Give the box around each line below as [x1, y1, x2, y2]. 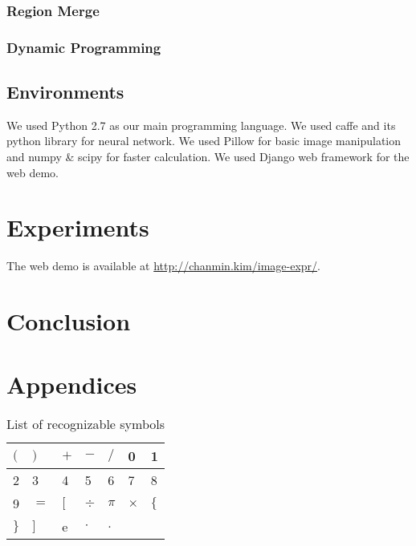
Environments [6, 79, 124, 104]
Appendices [6, 367, 137, 400]
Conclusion [6, 305, 131, 338]
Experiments [6, 211, 149, 244]
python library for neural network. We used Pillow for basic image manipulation [6, 132, 402, 149]
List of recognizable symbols [6, 415, 165, 434]
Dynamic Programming [6, 37, 161, 57]
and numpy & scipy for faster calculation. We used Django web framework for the [6, 148, 410, 165]
